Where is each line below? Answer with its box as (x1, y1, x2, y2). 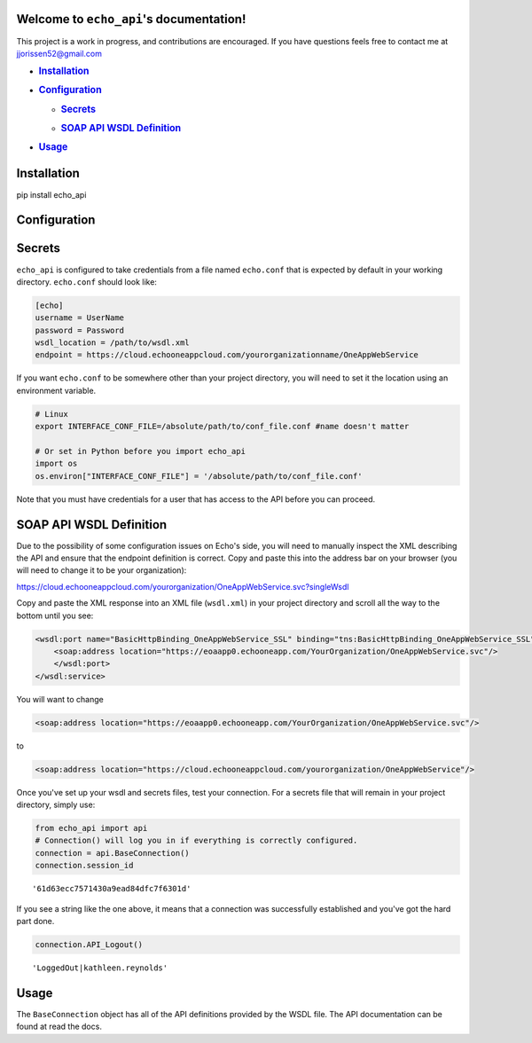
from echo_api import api (35, 823, 148, 834)
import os (35, 459, 78, 469)
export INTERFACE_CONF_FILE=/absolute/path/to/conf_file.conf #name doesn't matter (35, 421, 410, 432)
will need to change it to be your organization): (16, 565, 187, 576)
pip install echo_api (16, 189, 87, 200)
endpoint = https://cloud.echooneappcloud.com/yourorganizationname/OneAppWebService (35, 350, 419, 360)
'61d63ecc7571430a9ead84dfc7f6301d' (32, 883, 192, 894)
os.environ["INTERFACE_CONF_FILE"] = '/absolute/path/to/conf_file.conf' (35, 471, 363, 481)
